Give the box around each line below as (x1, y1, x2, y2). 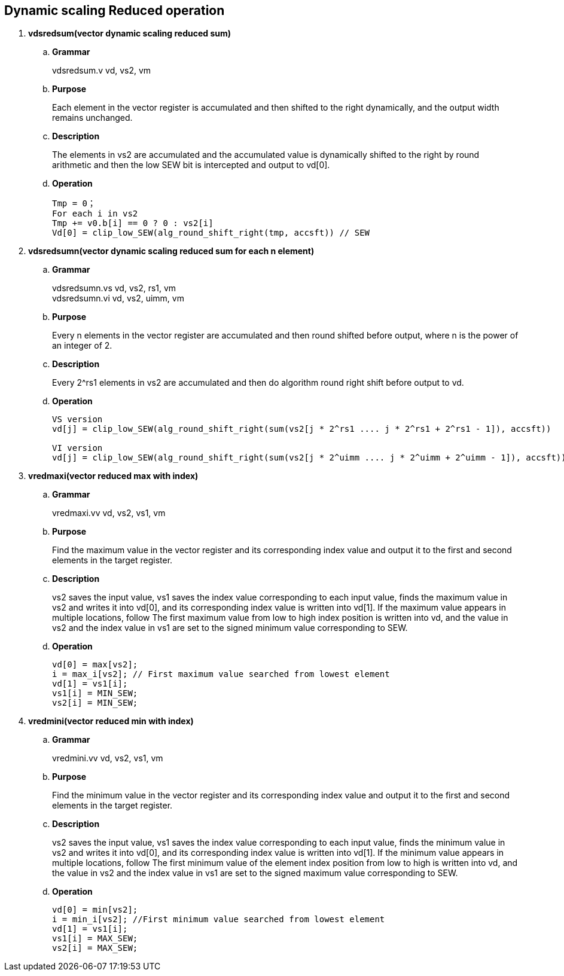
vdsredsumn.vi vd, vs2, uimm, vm (52, 293, 184, 304)
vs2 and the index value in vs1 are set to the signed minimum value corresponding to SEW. (52, 623, 408, 633)
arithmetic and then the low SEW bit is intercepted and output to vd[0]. (52, 160, 330, 170)
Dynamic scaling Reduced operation (4, 3, 225, 18)
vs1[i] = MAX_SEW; (52, 934, 138, 944)
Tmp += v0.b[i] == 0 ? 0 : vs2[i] (52, 218, 214, 228)
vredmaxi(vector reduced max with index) (28, 471, 199, 481)
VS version (52, 414, 103, 425)
